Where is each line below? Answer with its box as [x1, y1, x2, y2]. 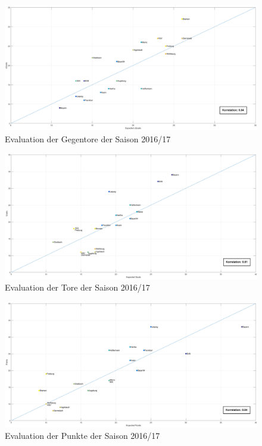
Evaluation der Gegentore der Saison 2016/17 [5, 132, 171, 145]
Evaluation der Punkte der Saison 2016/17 [5, 429, 160, 442]
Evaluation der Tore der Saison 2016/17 [5, 281, 150, 294]
